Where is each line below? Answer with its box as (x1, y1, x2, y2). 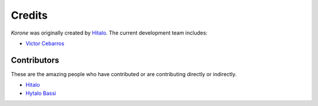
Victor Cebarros (25, 40, 65, 47)
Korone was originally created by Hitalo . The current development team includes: (11, 29, 208, 36)
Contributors (11, 55, 59, 65)
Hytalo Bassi (25, 90, 56, 97)
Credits (11, 9, 48, 22)
